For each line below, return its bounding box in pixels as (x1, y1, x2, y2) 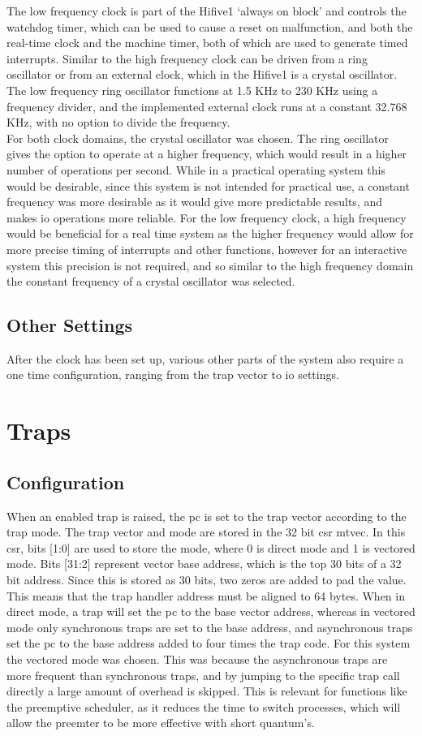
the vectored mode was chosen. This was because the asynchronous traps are (6, 651, 388, 667)
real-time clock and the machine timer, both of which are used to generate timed (6, 34, 408, 51)
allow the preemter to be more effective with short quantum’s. (6, 714, 315, 731)
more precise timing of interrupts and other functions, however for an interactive (6, 240, 407, 257)
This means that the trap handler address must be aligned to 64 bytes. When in (6, 587, 405, 604)
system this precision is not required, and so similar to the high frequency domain (6, 256, 414, 273)
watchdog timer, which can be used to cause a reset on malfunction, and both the (6, 18, 413, 35)
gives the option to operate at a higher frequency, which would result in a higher (6, 145, 407, 162)
